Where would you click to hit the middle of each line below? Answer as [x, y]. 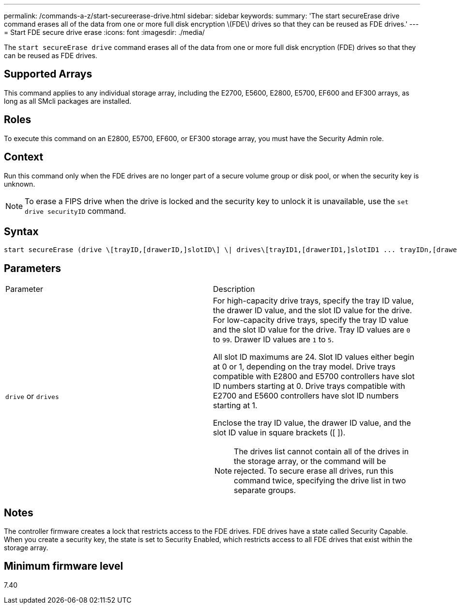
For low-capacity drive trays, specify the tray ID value [311, 320]
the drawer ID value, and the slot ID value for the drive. [312, 311]
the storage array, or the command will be [310, 461]
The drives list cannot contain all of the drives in [321, 452]
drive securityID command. [76, 211]
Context [24, 157]
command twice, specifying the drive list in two [320, 481]
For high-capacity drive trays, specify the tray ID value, [313, 301]
